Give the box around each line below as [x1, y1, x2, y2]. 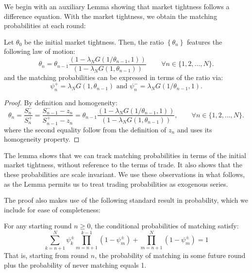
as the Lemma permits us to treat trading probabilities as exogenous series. [4, 178, 228, 189]
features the [187, 36, 222, 47]
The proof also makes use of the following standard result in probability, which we [4, 195, 249, 205]
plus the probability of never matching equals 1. [4, 259, 147, 270]
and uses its [177, 124, 212, 134]
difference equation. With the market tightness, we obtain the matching [4, 11, 217, 21]
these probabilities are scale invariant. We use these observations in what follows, [4, 169, 245, 179]
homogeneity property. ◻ [4, 134, 80, 144]
